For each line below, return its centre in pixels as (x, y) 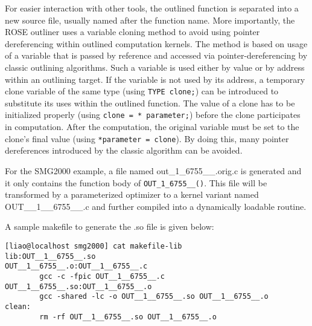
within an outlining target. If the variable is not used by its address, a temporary (155, 79)
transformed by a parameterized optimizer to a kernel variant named (132, 194)
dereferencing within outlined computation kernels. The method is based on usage (156, 43)
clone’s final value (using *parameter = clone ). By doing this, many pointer (147, 138)
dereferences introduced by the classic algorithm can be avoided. (124, 150)
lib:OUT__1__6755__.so (50, 256)
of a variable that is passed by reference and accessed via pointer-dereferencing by (156, 55)
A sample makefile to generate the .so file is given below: (110, 227)
